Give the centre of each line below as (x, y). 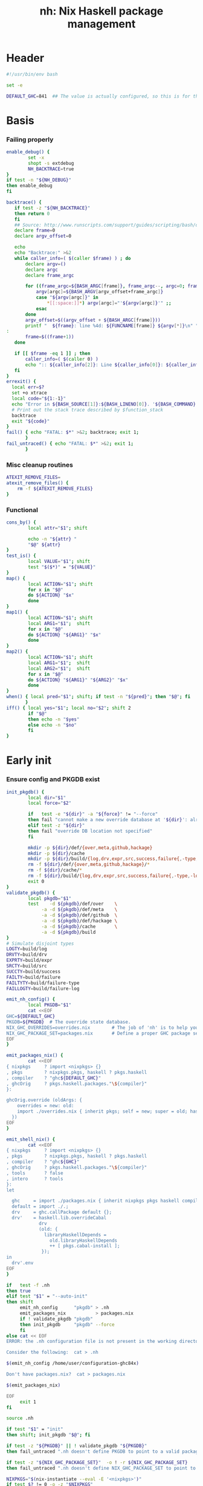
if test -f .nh (28, 1285)
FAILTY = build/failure (34, 977)
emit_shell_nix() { (31, 1139)
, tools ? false (35, 1173)
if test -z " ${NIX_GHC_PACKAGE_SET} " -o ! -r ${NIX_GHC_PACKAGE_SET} (97, 1462)
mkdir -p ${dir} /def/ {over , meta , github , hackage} (90, 848)
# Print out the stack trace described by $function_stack (88, 410)
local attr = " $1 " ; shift (58, 528)
